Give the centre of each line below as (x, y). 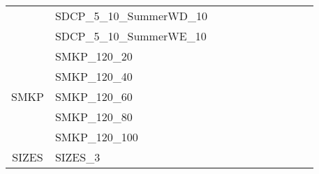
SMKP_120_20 (94, 56)
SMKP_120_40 (94, 76)
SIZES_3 (77, 157)
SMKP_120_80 (94, 117)
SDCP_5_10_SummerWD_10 (131, 16)
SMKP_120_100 (96, 137)
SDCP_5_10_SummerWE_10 (131, 36)
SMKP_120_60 (94, 96)
